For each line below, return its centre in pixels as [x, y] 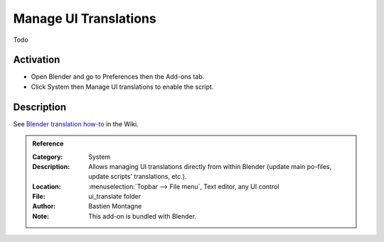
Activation [37, 60]
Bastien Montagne [115, 207]
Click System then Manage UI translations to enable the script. [122, 87]
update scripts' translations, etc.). [138, 177]
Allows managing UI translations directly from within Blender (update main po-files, [210, 166]
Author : [44, 207]
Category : [48, 157]
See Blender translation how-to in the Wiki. [76, 123]
